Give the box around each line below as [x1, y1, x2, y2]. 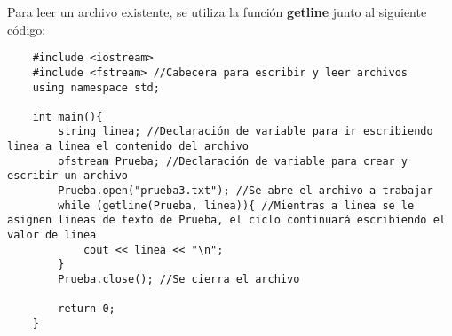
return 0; [58, 302, 115, 316]
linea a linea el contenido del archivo [7, 140, 250, 153]
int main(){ [32, 110, 103, 123]
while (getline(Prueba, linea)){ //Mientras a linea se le [58, 199, 415, 212]
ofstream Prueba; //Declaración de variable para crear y [58, 154, 408, 168]
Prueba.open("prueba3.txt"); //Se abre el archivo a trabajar [58, 184, 433, 198]
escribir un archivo [7, 169, 129, 183]
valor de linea [7, 229, 97, 242]
